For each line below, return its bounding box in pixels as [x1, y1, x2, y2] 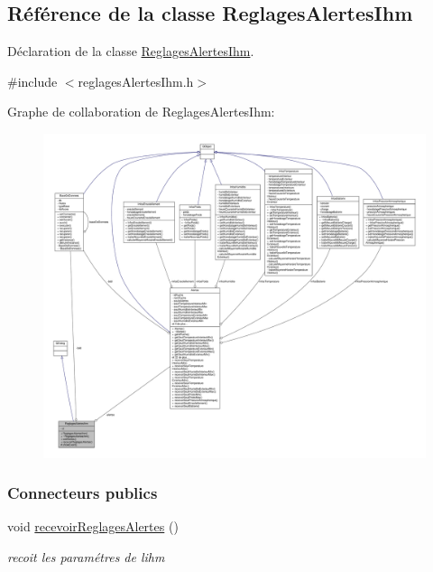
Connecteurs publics [7, 482, 158, 504]
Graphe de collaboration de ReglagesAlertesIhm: [7, 102, 275, 121]
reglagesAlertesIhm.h [78, 71, 194, 90]
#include [7, 71, 58, 90]
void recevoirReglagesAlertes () [7, 517, 179, 536]
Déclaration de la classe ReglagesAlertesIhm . [7, 42, 254, 61]
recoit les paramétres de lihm [7, 547, 165, 566]
